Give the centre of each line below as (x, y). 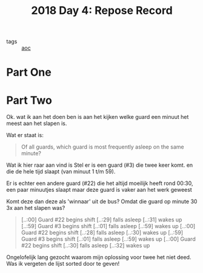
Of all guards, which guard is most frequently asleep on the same (103, 147)
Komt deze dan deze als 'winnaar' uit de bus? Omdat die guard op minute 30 (102, 201)
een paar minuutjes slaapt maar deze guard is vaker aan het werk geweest (99, 190)
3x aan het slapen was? (36, 208)
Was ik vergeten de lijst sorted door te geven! (63, 264)
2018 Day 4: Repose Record (102, 11)
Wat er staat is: (25, 135)
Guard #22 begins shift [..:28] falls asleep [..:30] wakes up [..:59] (102, 233)
